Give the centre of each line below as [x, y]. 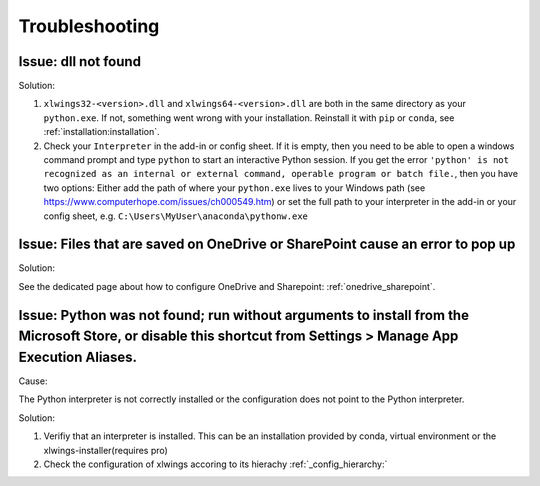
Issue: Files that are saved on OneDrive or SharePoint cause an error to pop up [267, 244]
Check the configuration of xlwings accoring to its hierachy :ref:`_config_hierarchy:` [215, 464]
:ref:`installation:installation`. [101, 132]
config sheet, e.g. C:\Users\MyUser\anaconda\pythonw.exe [176, 216]
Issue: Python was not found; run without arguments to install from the [244, 315]
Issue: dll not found [80, 61]
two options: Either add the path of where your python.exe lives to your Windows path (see [234, 187]
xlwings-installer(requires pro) [106, 450]
